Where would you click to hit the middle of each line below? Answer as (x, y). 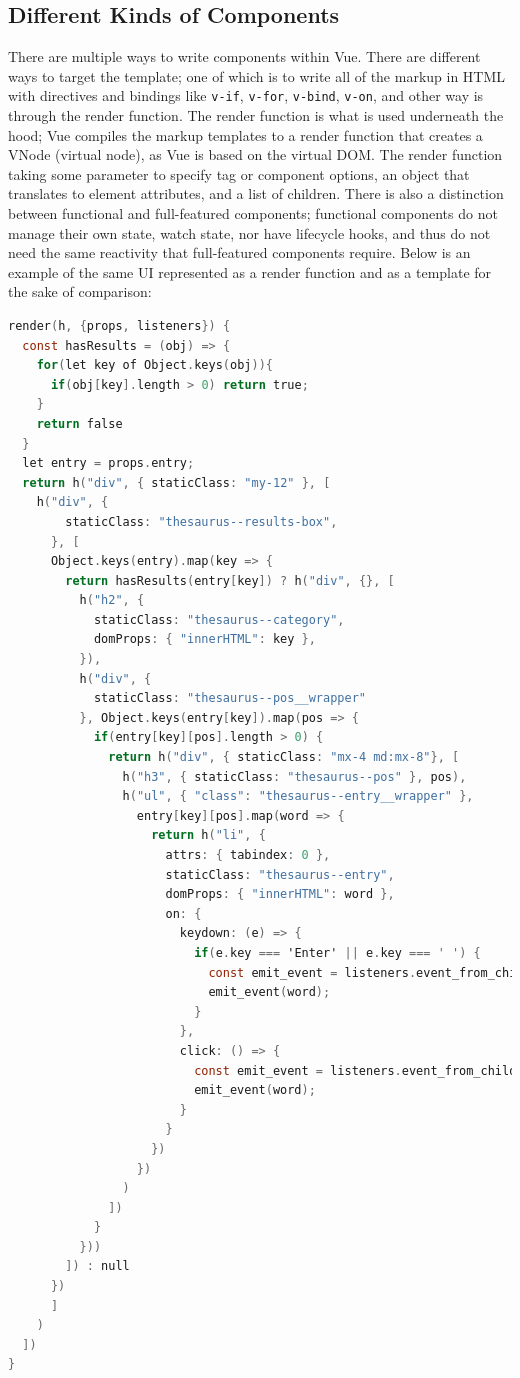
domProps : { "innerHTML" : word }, (280, 894)
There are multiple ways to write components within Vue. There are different (244, 56)
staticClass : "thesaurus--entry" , (280, 874)
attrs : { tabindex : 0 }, (248, 855)
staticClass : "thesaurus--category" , (219, 619)
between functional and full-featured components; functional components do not (253, 213)
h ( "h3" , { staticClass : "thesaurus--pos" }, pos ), (294, 776)
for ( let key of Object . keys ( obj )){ (154, 365)
